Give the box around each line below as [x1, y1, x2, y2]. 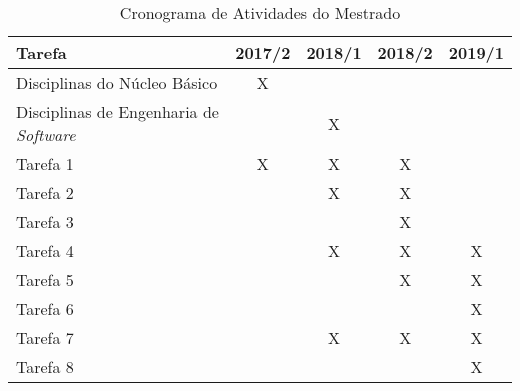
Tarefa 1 [16, 152, 74, 175]
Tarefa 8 [16, 355, 74, 378]
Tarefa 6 [16, 297, 74, 320]
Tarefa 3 [16, 210, 74, 233]
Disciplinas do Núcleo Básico [16, 71, 218, 94]
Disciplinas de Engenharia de [16, 100, 219, 123]
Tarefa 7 [16, 326, 74, 349]
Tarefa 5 [16, 268, 74, 291]
